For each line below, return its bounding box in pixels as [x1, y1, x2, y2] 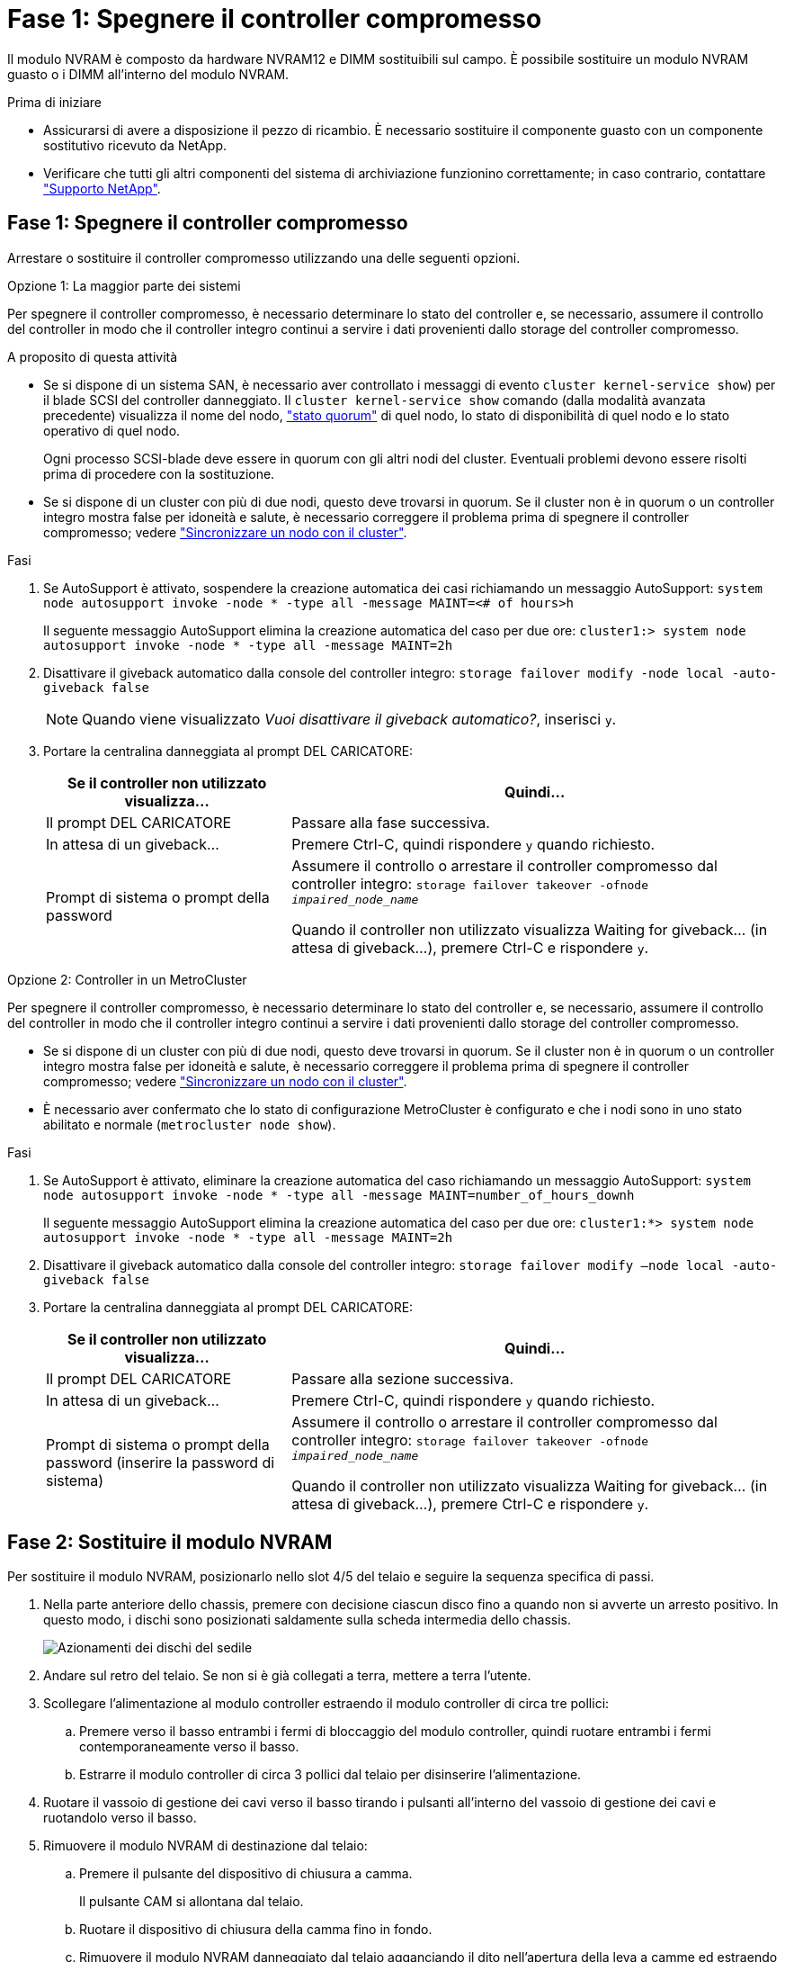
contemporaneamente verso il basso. [79, 1739, 299, 1755]
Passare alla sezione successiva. [291, 1369, 514, 1388]
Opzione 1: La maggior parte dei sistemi [7, 277, 241, 293]
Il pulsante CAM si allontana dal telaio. [79, 1894, 304, 1910]
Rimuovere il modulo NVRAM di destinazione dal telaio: [43, 1838, 368, 1854]
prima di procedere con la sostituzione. [43, 465, 275, 481]
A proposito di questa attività [7, 348, 178, 364]
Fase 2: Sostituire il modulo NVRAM [7, 1531, 333, 1554]
